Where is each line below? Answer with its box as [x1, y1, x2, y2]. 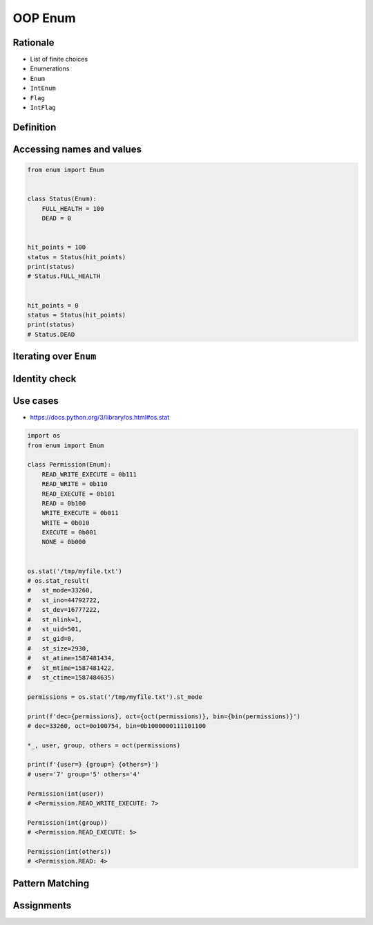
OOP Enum [12, 10, 76, 26]
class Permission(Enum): [27, 460, 112, 469]
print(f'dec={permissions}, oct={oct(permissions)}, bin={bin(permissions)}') [27, 712, 300, 720]
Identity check [12, 373, 77, 385]
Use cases [12, 395, 59, 407]
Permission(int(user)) [27, 789, 104, 798]
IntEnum [30, 84, 57, 93]
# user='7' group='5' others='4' [27, 770, 141, 778]
